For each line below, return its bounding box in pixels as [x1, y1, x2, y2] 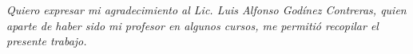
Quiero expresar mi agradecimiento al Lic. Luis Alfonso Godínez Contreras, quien [6, 2, 407, 18]
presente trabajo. [6, 33, 87, 49]
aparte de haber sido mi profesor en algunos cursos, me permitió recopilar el [6, 17, 379, 33]
